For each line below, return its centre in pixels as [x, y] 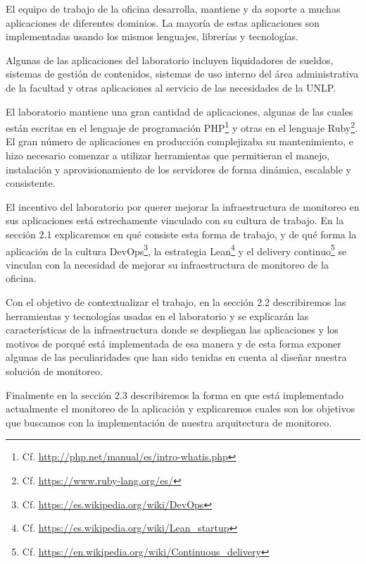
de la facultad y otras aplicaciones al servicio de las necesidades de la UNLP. [171, 87]
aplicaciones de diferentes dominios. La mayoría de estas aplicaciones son [163, 22]
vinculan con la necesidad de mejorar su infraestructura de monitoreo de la [167, 264]
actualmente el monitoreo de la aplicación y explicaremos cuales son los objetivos [181, 409]
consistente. [31, 183]
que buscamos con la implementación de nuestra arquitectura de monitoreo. [169, 422]
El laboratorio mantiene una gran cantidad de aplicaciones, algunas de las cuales [179, 111]
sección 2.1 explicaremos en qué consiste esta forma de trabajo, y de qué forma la [181, 234]
